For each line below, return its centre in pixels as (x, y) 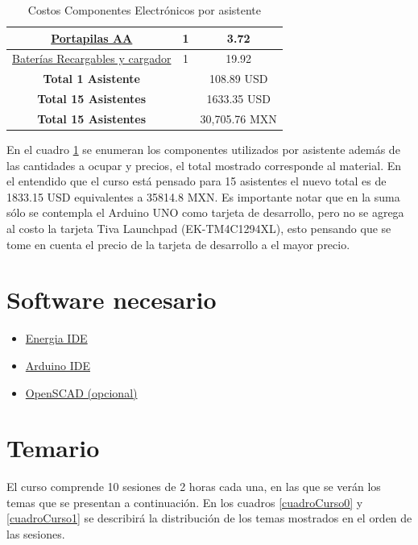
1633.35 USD (238, 99)
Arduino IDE (58, 365)
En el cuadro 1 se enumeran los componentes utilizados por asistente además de (203, 150)
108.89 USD (238, 79)
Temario (53, 448)
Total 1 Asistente (91, 79)
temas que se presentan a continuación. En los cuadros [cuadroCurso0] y (185, 502)
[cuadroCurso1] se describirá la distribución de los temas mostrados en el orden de (209, 518)
